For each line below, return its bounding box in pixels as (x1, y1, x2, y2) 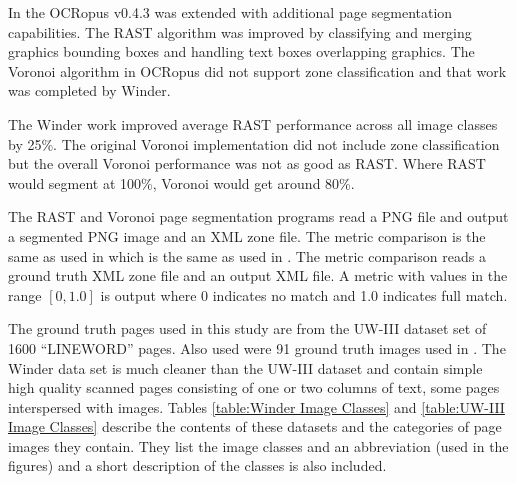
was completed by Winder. (8, 80, 171, 101)
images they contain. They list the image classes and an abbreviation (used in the (8, 435, 509, 456)
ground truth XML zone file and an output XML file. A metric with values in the (8, 265, 508, 286)
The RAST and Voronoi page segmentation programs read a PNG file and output (8, 206, 509, 227)
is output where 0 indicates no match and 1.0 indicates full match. (100, 284, 508, 305)
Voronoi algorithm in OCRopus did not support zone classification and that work (8, 60, 507, 81)
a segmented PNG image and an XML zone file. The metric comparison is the (8, 225, 486, 246)
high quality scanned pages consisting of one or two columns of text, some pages (8, 377, 500, 398)
